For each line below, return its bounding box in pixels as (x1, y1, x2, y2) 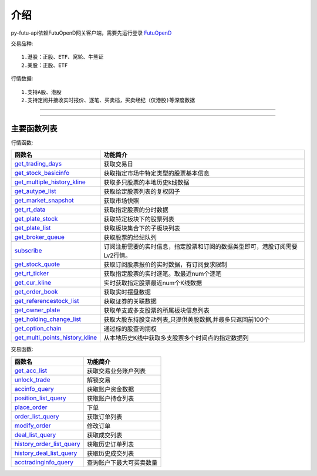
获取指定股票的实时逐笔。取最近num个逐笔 (103, 270, 222, 278)
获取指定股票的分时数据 (103, 206, 168, 214)
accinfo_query (14, 384, 54, 393)
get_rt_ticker (14, 269, 49, 278)
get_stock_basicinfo (14, 169, 70, 177)
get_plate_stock (14, 215, 58, 223)
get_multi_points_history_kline (14, 333, 97, 342)
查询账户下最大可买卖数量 (86, 458, 158, 467)
